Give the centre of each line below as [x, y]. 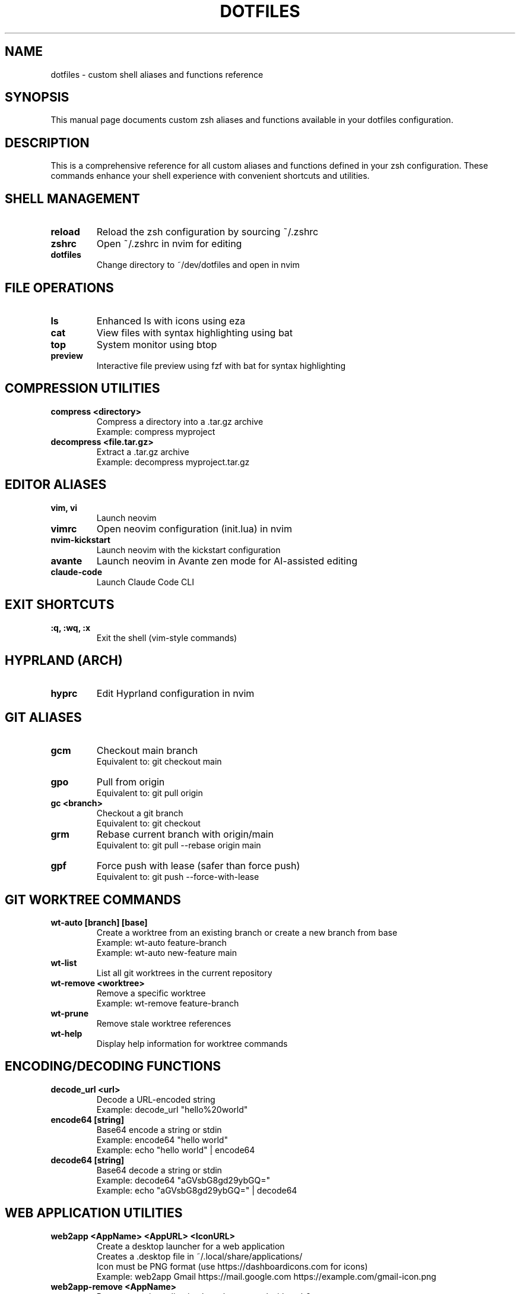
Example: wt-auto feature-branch [161, 943]
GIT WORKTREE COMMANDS [93, 900]
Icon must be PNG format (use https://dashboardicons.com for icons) [232, 1266]
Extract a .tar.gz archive [143, 452]
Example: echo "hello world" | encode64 [176, 1150]
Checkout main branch [147, 751]
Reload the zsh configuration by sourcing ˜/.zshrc [207, 232]
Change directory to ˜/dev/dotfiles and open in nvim [198, 265]
